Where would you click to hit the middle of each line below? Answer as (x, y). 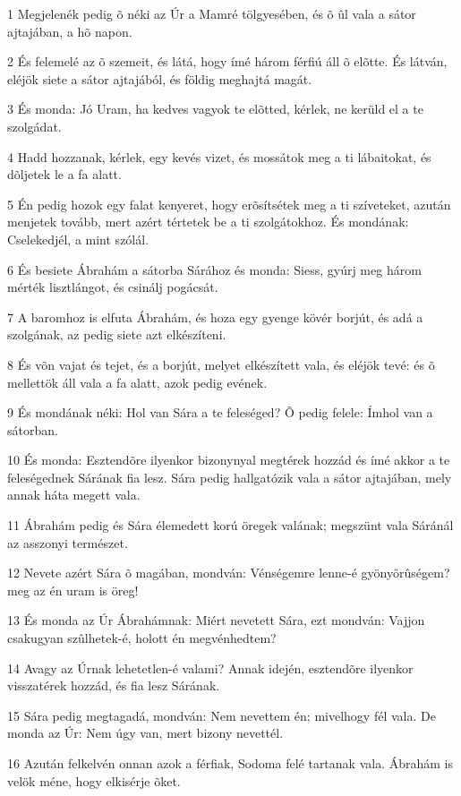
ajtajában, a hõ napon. (70, 31)
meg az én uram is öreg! (73, 590)
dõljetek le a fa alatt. (64, 174)
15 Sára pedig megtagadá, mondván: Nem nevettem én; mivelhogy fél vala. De (222, 715)
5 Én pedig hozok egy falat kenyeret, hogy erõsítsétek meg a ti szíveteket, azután (229, 204)
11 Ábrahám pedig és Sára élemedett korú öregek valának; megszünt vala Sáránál (230, 525)
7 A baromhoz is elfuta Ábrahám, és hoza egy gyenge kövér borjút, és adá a (215, 317)
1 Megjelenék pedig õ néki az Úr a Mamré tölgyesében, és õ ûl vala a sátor (212, 13)
